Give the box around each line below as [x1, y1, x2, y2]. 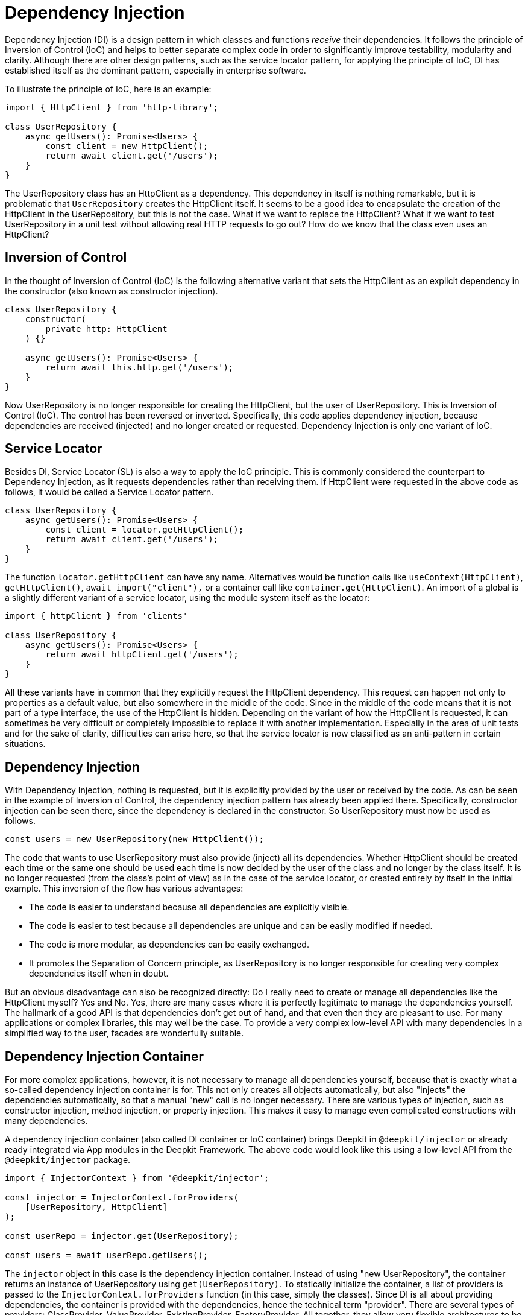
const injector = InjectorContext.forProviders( [5, 1193, 239, 1203]
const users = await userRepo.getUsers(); [5, 1250, 209, 1261]
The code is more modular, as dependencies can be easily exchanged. [29, 939, 309, 950]
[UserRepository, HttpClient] [25, 1202, 168, 1212]
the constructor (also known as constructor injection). [5, 285, 218, 296]
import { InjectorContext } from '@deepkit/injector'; [5, 1173, 269, 1183]
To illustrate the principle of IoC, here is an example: [5, 83, 212, 94]
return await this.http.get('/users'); [45, 362, 234, 372]
